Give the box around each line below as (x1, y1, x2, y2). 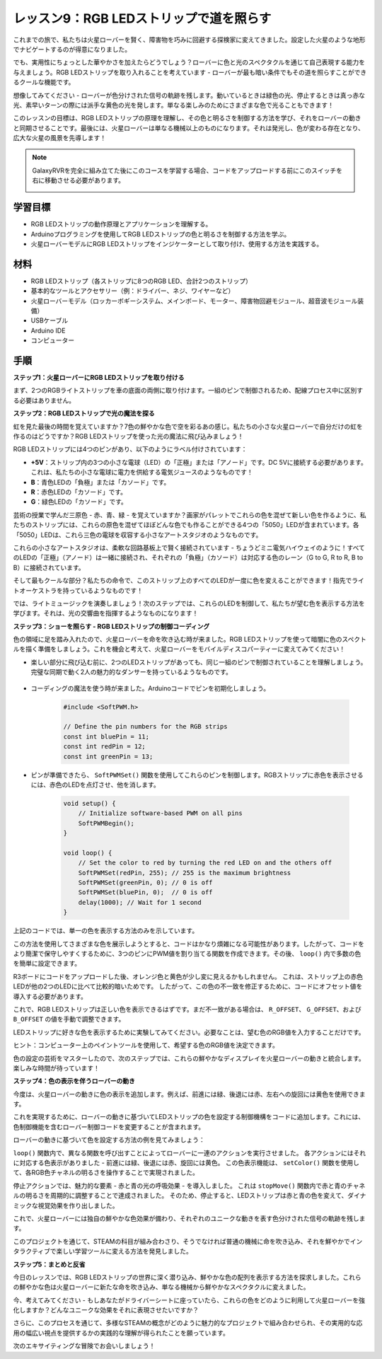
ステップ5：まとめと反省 (13, 1260, 86, 1268)
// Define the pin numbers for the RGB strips (63, 722, 228, 731)
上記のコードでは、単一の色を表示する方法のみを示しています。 (13, 927, 199, 935)
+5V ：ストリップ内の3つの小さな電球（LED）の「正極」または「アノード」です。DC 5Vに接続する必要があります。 (30, 458, 367, 466)
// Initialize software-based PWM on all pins (78, 809, 243, 817)
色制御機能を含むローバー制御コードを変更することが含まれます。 (13, 1122, 205, 1131)
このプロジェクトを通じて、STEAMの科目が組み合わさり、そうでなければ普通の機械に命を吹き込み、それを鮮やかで (13, 1237, 350, 1245)
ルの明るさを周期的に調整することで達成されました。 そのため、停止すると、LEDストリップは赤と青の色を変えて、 (13, 1191, 348, 1200)
